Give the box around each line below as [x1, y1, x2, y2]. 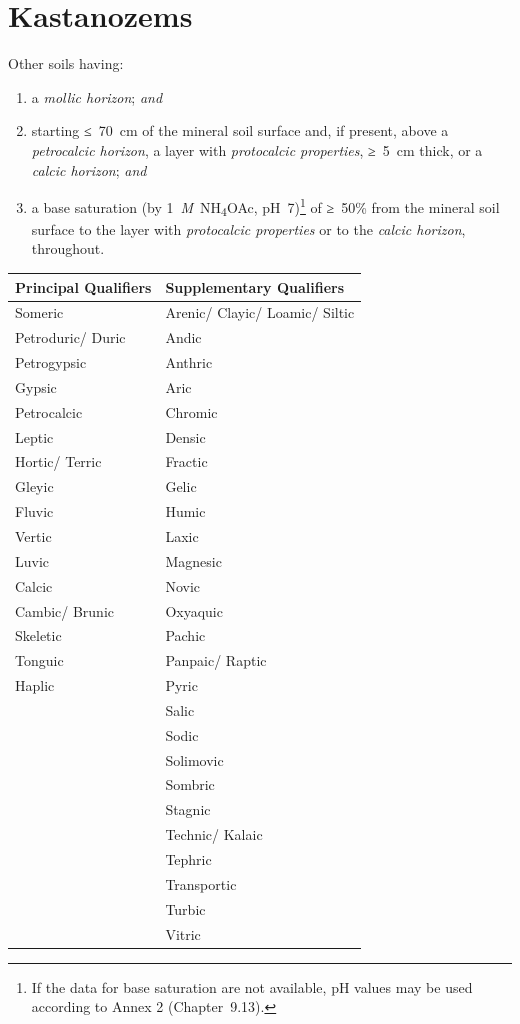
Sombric [165, 774, 215, 795]
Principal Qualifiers [15, 276, 152, 297]
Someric [15, 302, 64, 323]
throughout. [31, 238, 105, 259]
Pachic [165, 625, 206, 646]
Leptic [15, 426, 54, 447]
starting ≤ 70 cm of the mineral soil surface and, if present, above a [31, 120, 449, 141]
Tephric [165, 848, 212, 869]
